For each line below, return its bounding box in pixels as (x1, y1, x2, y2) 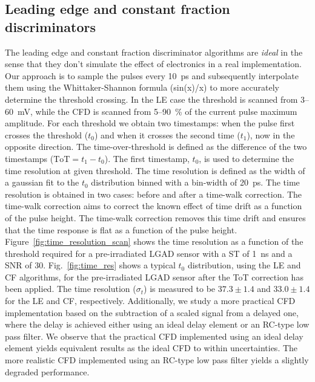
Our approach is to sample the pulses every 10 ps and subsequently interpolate (5, 69, 299, 82)
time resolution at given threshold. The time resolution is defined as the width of (5, 164, 305, 176)
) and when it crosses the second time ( (94, 128, 240, 141)
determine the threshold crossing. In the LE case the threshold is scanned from (5, 92, 298, 105)
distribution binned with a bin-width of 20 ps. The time (91, 176, 300, 189)
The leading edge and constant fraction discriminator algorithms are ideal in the (5, 45, 303, 58)
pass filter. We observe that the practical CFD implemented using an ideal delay (5, 329, 303, 342)
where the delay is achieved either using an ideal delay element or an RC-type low (5, 318, 310, 331)
